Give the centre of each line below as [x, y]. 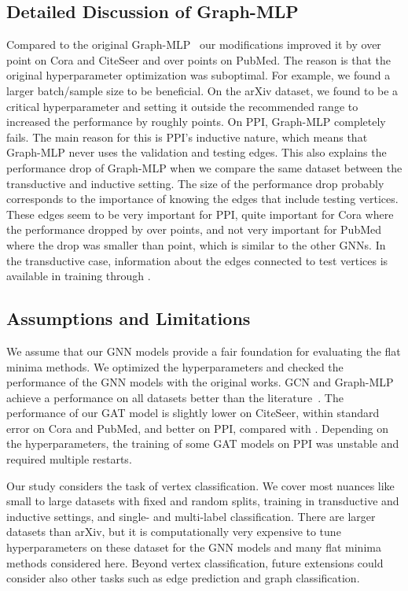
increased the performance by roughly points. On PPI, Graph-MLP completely [196, 122]
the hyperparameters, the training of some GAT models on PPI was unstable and [203, 443]
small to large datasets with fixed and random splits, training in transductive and [203, 501]
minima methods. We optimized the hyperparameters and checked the [175, 366]
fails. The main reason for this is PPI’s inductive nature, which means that [187, 137]
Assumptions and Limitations [129, 318]
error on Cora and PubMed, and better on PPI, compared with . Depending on [198, 428]
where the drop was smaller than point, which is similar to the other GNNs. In [196, 244]
